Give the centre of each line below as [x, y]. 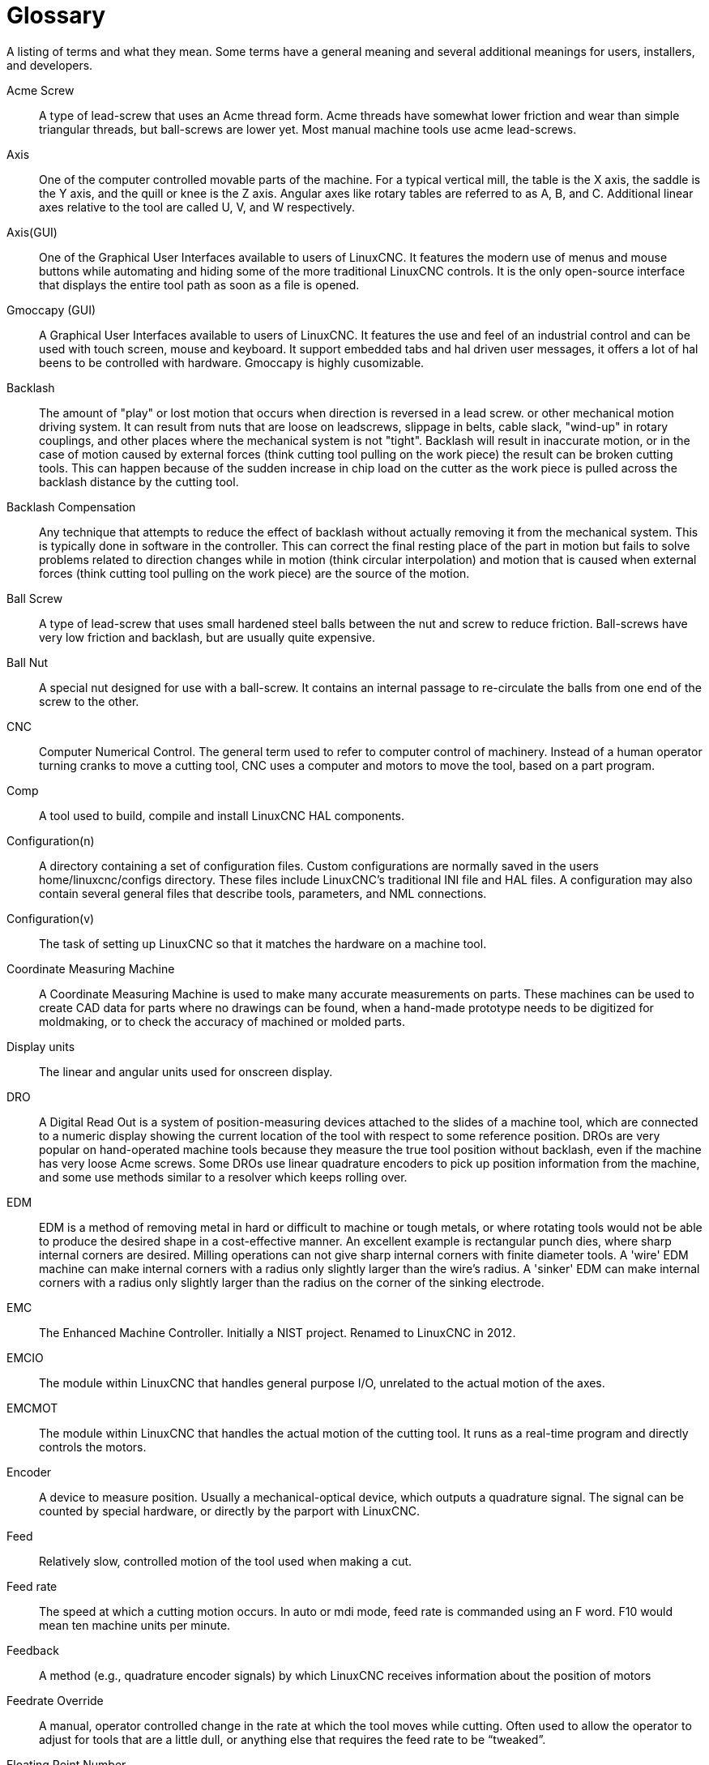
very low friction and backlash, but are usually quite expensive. [207, 637]
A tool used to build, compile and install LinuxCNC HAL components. [222, 815]
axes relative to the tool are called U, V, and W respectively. [197, 207]
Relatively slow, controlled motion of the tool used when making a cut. [226, 1561]
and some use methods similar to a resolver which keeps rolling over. [223, 1177]
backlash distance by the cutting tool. [139, 481]
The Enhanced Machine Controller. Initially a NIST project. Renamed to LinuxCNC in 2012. [278, 1332]
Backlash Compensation [71, 506]
